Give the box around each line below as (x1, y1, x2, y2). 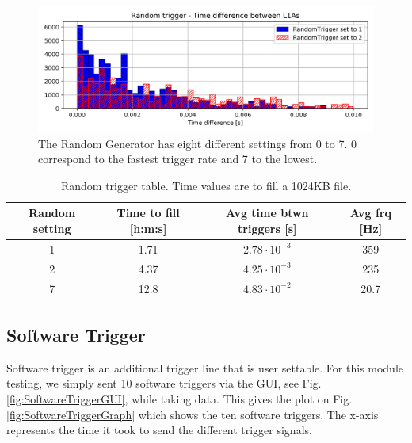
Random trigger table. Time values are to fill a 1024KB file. (60, 177, 352, 193)
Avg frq (349, 204, 391, 221)
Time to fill (116, 204, 180, 221)
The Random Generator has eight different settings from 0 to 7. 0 (38, 135, 357, 151)
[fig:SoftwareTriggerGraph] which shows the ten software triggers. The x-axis (6, 406, 379, 422)
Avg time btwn (226, 204, 309, 221)
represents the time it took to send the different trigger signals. (6, 422, 312, 438)
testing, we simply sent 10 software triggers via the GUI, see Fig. (6, 375, 322, 391)
